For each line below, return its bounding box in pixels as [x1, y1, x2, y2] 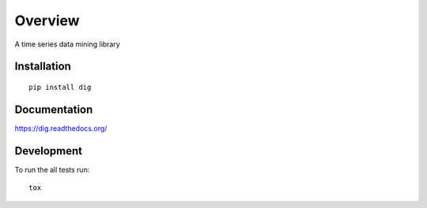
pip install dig [28, 83, 92, 91]
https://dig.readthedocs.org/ [14, 123, 108, 133]
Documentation [14, 102, 93, 116]
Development [14, 144, 83, 158]
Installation [14, 60, 71, 73]
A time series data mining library [14, 39, 120, 49]
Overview [14, 12, 80, 29]
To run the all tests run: [14, 165, 90, 174]
